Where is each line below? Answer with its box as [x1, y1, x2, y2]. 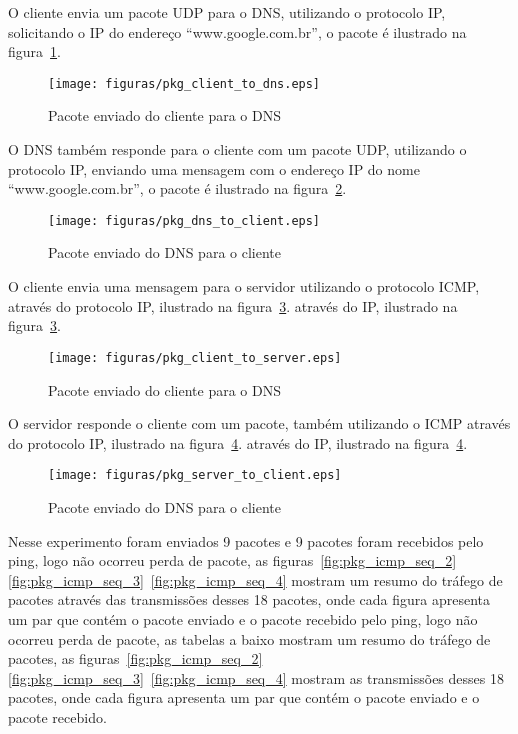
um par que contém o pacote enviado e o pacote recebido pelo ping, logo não [8, 608, 478, 629]
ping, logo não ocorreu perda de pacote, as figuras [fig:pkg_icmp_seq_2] [8, 550, 457, 571]
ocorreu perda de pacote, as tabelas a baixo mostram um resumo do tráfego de [8, 628, 491, 649]
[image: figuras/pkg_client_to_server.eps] [48, 350, 342, 365]
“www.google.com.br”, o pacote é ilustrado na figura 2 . [8, 178, 347, 199]
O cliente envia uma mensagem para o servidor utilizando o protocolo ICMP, [8, 276, 480, 297]
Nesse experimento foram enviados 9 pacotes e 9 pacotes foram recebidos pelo [8, 530, 484, 551]
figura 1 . [8, 41, 61, 62]
